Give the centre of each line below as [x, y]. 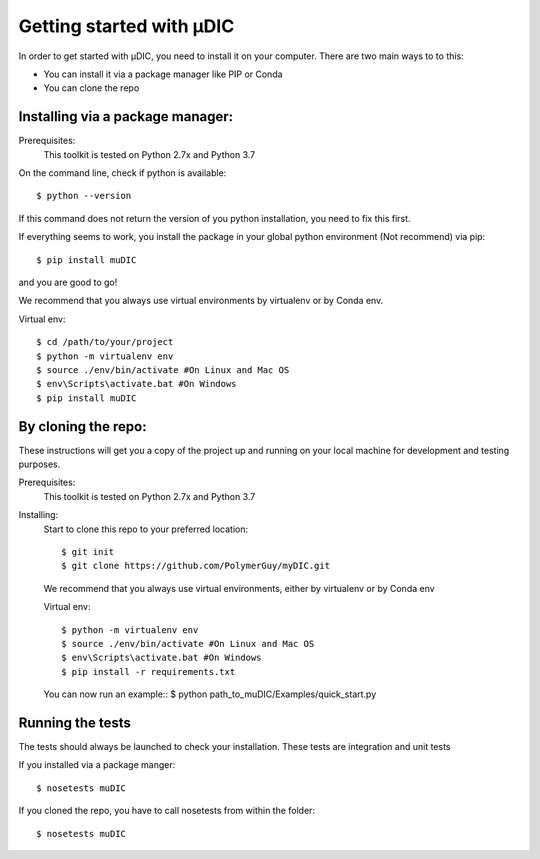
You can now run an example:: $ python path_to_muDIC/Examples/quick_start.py [210, 694]
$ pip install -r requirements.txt [148, 671]
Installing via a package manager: [126, 116]
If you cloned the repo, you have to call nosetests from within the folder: [166, 811]
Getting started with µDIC [126, 26]
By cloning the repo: [82, 426]
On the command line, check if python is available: [122, 173]
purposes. [39, 464]
